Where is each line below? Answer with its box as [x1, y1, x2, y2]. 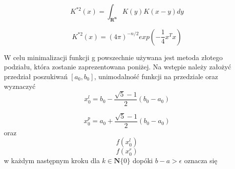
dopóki [132, 155, 153, 166]
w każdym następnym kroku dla [4, 155, 100, 166]
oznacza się [184, 155, 217, 166]
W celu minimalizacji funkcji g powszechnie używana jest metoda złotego [4, 52, 223, 62]
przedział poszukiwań [4, 71, 68, 81]
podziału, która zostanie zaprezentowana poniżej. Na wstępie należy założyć [4, 62, 231, 72]
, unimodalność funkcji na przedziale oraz [94, 71, 218, 81]
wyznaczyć [4, 81, 36, 91]
